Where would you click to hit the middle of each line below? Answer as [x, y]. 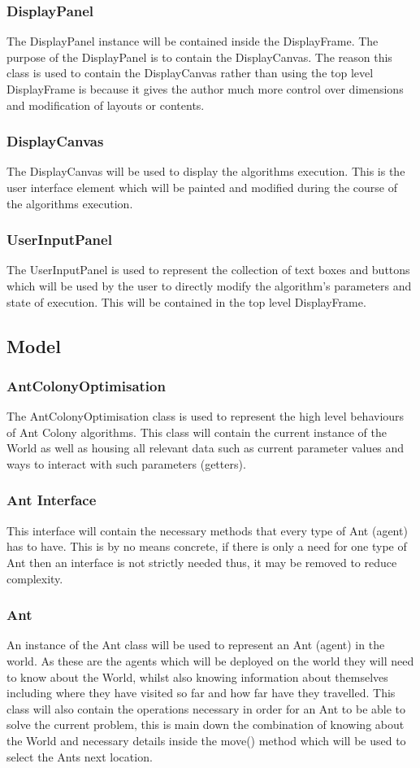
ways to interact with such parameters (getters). [126, 463]
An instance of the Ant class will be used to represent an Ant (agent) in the [196, 645]
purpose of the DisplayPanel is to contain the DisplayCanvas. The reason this [199, 57]
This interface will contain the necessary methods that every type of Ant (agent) [207, 530]
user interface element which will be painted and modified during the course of [202, 187]
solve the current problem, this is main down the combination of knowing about [206, 724]
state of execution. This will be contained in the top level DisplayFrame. [186, 301]
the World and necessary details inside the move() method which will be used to [206, 740]
